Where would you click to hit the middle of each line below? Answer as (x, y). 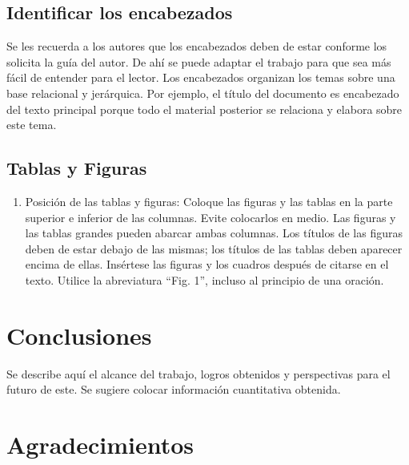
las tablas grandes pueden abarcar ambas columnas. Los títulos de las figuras (214, 233)
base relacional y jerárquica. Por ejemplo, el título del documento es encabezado (203, 93)
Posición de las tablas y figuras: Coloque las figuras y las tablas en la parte (209, 201)
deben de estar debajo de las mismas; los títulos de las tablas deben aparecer (214, 248)
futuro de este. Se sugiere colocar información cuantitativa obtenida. (174, 389)
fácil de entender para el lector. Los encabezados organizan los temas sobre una (201, 77)
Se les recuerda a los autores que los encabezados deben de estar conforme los (197, 46)
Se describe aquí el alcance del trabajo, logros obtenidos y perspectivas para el (198, 373)
